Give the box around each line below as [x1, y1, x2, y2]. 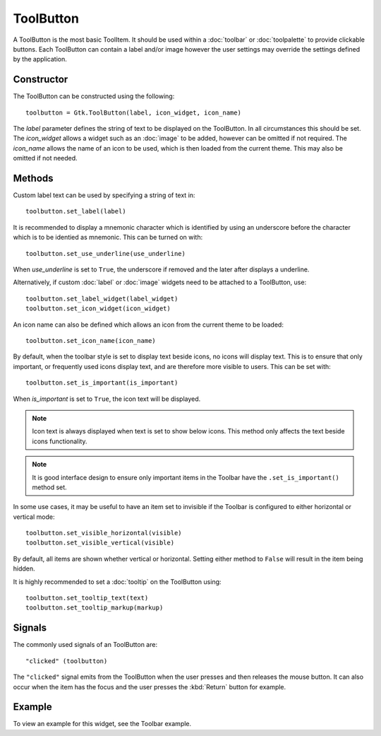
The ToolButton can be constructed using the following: [13, 92, 175, 100]
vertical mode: [13, 513, 55, 521]
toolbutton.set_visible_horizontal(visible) [25, 529, 183, 537]
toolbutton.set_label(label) [25, 207, 126, 216]
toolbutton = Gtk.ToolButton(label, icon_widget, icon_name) [25, 108, 241, 117]
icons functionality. [32, 437, 87, 445]
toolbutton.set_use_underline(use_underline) [25, 250, 186, 257]
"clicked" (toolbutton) [25, 657, 108, 665]
